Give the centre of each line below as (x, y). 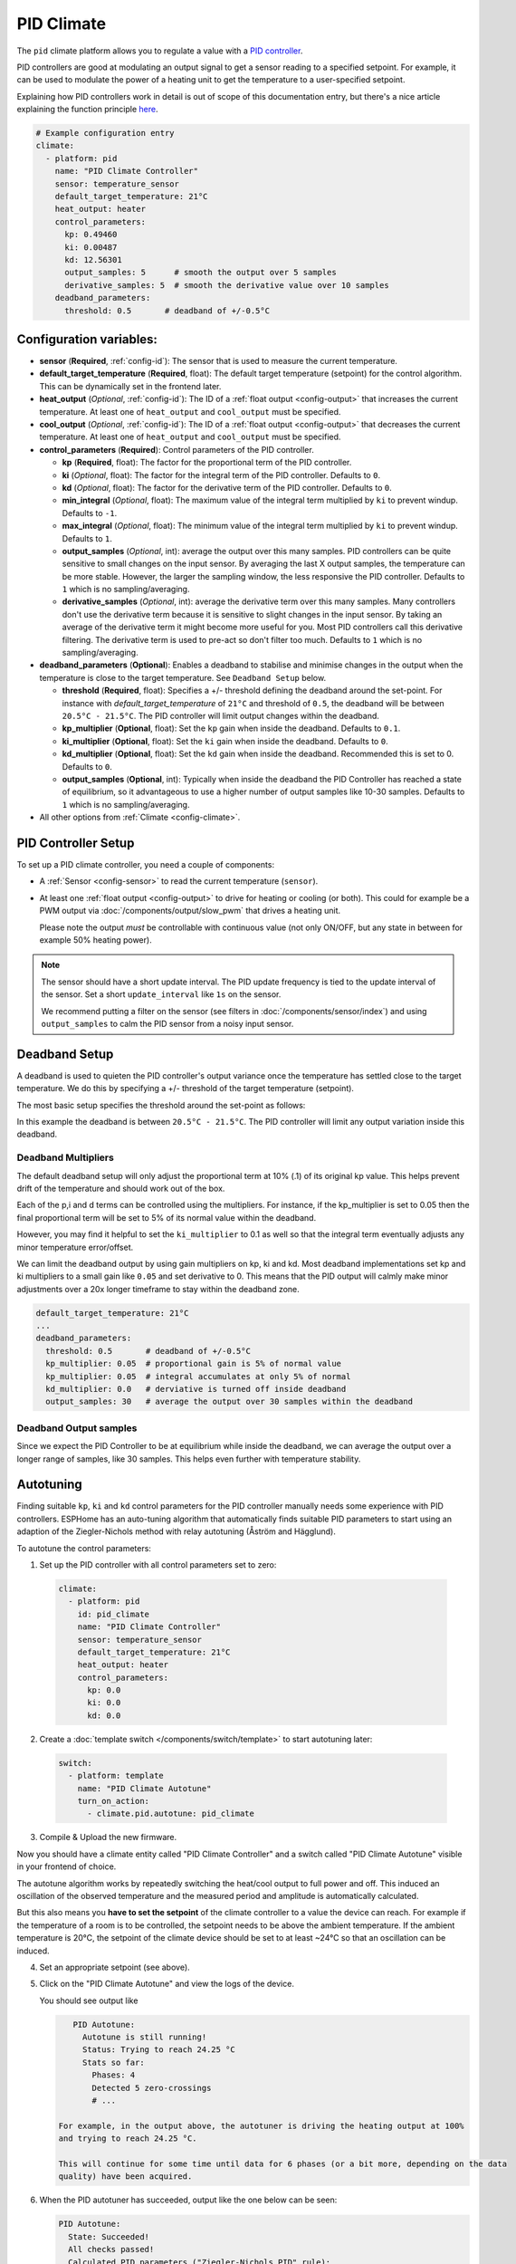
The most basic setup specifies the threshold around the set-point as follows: (161, 1105)
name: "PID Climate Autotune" (144, 1788)
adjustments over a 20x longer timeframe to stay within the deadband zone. (158, 1289)
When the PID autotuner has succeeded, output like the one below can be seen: (188, 2200)
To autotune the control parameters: (84, 1548)
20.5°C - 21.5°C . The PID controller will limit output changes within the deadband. (221, 716)
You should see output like (89, 2000)
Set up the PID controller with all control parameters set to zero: (158, 1564)
